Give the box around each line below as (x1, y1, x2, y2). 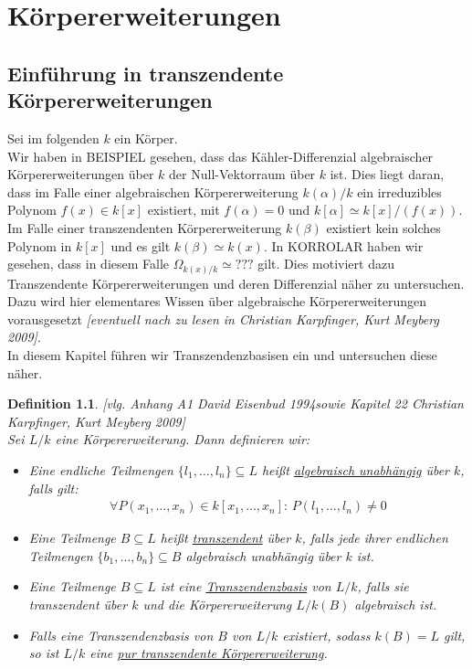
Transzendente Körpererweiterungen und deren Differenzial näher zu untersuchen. (7, 273, 465, 292)
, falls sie (357, 577, 409, 596)
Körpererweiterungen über (7, 165, 154, 184)
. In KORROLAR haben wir (263, 236, 424, 255)
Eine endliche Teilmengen (28, 460, 173, 479)
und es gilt (110, 236, 171, 255)
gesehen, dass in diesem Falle (7, 254, 170, 273)
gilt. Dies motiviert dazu (257, 254, 394, 273)
